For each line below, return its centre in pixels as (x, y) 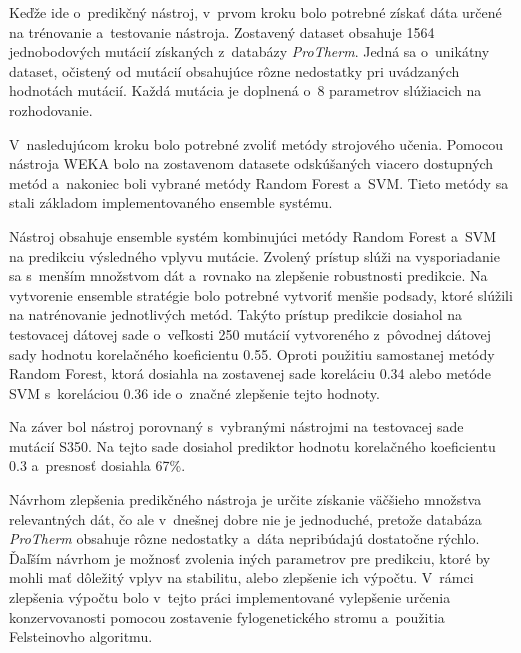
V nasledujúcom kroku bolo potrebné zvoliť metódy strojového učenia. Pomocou (256, 143)
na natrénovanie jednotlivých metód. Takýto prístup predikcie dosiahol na (235, 314)
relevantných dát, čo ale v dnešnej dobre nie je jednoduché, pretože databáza (245, 518)
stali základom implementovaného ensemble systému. (171, 202)
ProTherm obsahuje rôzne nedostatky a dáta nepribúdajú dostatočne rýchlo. (244, 538)
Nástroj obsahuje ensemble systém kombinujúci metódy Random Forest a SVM (253, 235)
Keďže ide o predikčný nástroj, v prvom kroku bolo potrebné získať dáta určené (255, 12)
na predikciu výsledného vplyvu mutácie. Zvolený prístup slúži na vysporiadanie (254, 255)
